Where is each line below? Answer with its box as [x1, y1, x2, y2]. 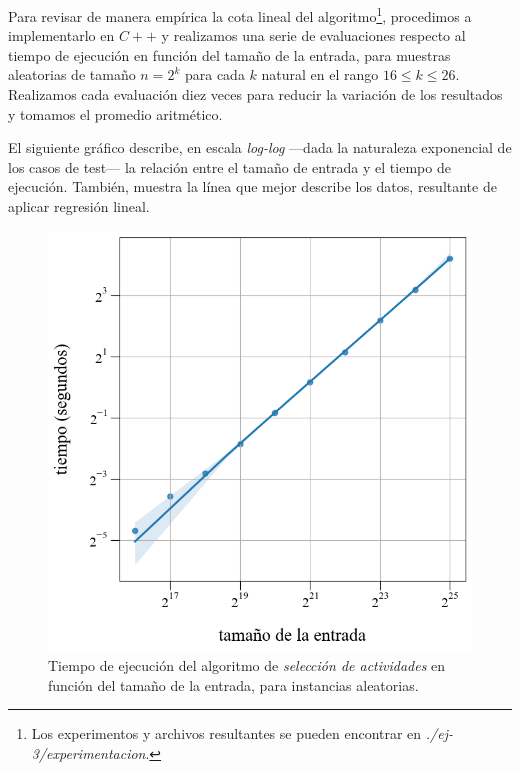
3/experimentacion [31, 742, 146, 763]
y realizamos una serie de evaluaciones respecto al [161, 25, 466, 46]
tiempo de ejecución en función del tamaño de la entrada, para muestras [8, 44, 451, 65]
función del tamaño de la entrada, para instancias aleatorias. [48, 674, 419, 695]
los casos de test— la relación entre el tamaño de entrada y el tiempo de [8, 156, 451, 177]
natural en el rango [261, 64, 379, 85]
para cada [184, 64, 245, 85]
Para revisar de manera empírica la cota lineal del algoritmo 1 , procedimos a [8, 3, 472, 26]
